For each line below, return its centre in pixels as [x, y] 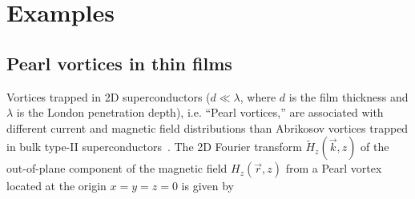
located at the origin [56, 186]
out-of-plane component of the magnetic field [117, 168]
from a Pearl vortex [334, 168]
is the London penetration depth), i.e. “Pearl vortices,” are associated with [200, 112]
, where [258, 96]
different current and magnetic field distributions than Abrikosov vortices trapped [207, 127]
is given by [207, 186]
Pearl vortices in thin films [119, 63]
